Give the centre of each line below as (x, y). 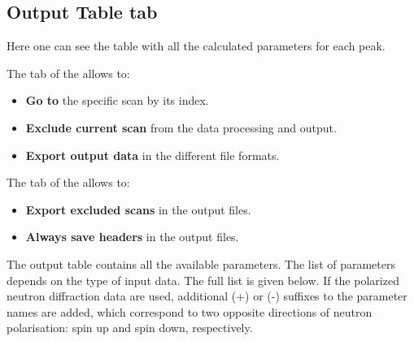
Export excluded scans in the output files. (138, 209)
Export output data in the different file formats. (153, 155)
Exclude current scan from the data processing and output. (181, 127)
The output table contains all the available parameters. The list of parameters (201, 263)
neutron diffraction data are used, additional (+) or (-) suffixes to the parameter (207, 296)
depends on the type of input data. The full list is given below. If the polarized (203, 280)
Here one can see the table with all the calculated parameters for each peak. (196, 46)
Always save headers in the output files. (132, 237)
